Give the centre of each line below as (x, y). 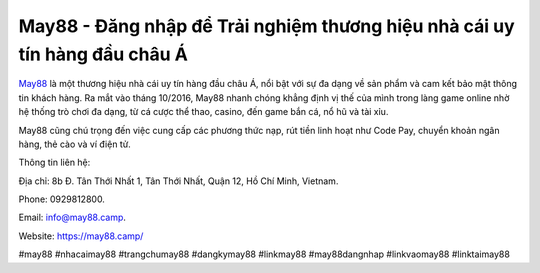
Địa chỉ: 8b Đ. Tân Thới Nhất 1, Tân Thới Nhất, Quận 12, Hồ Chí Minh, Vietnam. (178, 181)
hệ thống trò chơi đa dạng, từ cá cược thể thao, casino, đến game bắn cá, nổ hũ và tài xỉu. (203, 112)
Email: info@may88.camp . (72, 217)
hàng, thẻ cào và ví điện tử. (75, 144)
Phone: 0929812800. (61, 199)
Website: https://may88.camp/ (81, 236)
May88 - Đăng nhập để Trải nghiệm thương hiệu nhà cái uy (266, 26)
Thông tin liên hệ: (54, 162)
